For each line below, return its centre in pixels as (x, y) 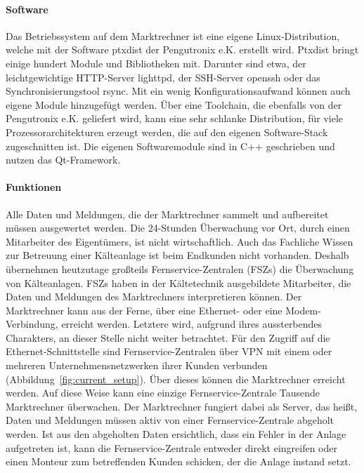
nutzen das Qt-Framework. (63, 160)
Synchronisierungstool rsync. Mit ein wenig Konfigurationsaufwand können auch (178, 91)
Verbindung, (32, 324)
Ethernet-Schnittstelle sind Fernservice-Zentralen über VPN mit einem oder (169, 351)
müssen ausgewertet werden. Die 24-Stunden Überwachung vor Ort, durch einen (178, 228)
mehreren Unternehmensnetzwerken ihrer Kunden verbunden (137, 365)
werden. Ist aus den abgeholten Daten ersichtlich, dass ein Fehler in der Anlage (176, 434)
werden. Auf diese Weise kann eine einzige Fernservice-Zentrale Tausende (163, 393)
